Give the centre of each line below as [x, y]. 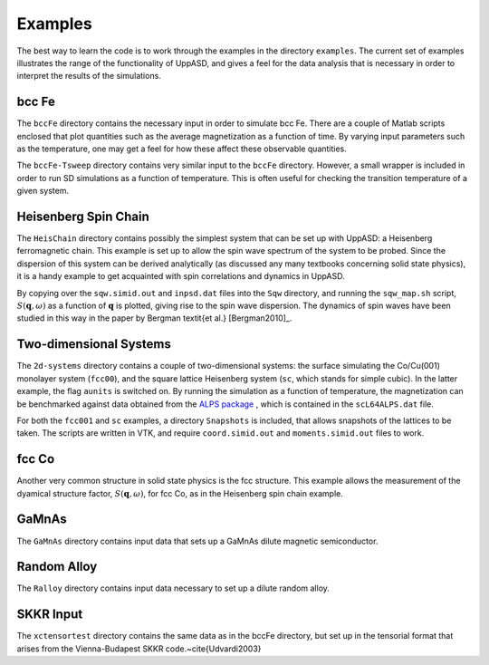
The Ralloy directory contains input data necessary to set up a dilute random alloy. [173, 588]
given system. [43, 191]
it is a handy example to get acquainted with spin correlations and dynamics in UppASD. [181, 276]
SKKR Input [50, 615]
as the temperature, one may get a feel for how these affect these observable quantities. [182, 149]
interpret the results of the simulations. [89, 76]
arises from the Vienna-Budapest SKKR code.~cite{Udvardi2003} [139, 649]
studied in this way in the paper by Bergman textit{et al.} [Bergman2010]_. [154, 318]
